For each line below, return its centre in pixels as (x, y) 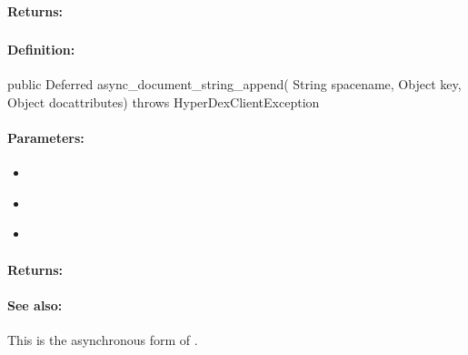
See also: (35, 304)
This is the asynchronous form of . (103, 340)
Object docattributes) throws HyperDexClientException (164, 101)
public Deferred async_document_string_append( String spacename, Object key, (234, 84)
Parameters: (46, 138)
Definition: (41, 50)
